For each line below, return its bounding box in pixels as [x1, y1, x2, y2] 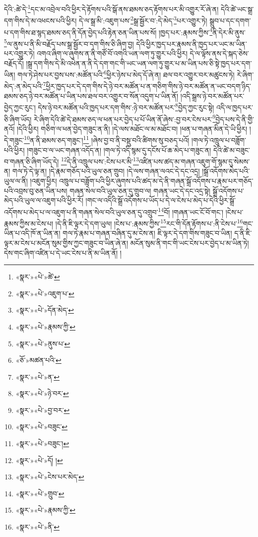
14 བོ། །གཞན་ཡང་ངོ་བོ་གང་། [158, 205, 224, 217]
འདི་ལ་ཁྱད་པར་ [216, 102, 253, 112]
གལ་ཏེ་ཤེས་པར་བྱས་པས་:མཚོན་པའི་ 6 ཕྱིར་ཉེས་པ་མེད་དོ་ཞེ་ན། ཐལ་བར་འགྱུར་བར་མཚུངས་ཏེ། [17, 68, 235, 79]
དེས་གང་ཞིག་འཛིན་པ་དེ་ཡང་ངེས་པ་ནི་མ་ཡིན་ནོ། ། [4, 247, 122, 258]
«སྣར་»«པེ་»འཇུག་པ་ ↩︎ [15, 288, 74, 298]
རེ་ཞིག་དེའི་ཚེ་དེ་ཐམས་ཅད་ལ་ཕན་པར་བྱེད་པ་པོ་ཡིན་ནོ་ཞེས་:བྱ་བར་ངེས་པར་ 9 [34, 112, 216, 124]
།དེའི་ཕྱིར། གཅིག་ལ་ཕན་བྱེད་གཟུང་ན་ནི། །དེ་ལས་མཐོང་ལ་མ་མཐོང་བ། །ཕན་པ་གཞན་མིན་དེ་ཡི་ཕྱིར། [16, 123, 248, 134]
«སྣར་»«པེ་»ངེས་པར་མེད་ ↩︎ [15, 471, 84, 482]
